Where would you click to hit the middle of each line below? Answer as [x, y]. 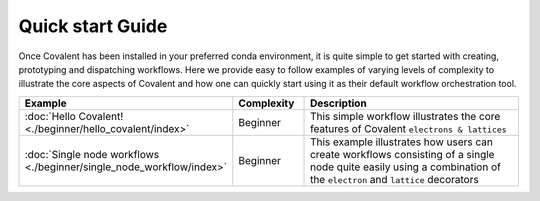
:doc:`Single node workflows [92, 154]
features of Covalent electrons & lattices [408, 128]
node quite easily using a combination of [406, 167]
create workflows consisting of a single [402, 154]
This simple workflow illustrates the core [405, 116]
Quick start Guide [93, 26]
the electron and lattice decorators [394, 179]
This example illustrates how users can [402, 142]
